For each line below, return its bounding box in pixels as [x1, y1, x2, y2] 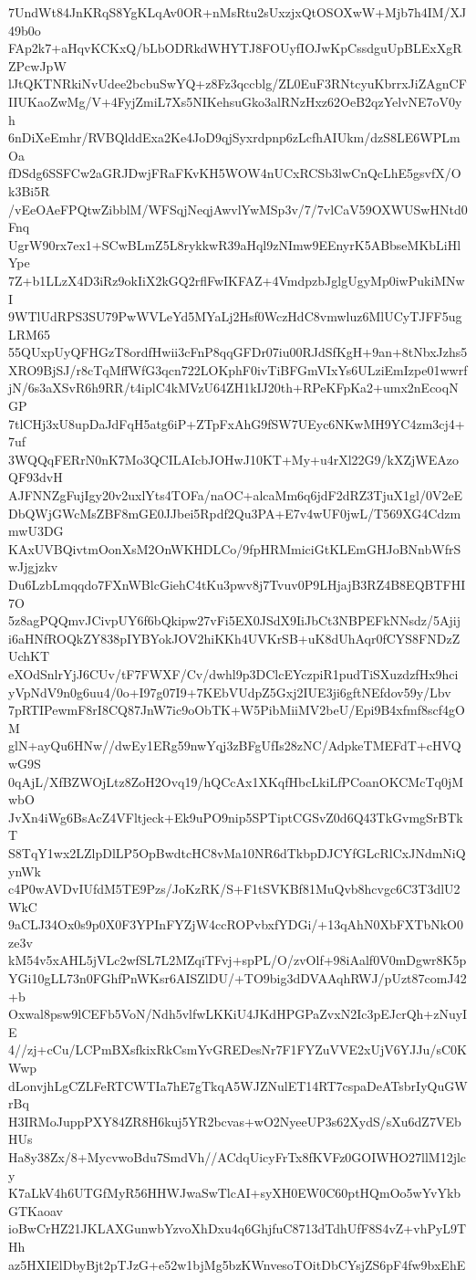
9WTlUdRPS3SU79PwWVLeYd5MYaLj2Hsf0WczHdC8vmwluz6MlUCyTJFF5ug [8, 307, 462, 326]
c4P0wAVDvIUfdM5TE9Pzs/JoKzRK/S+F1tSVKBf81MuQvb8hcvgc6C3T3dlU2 [8, 879, 460, 898]
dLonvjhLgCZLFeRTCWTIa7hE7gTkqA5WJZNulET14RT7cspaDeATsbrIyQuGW [8, 1075, 468, 1095]
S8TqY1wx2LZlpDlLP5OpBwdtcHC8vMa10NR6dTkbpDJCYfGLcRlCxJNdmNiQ [8, 843, 466, 862]
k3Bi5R [8, 181, 50, 200]
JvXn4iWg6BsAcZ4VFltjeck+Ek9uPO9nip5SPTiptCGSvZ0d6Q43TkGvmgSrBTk [8, 807, 463, 826]
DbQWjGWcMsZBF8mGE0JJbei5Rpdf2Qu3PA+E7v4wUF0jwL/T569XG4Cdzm [8, 503, 461, 522]
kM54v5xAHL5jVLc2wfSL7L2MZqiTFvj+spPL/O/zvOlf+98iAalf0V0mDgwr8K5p [8, 950, 467, 970]
